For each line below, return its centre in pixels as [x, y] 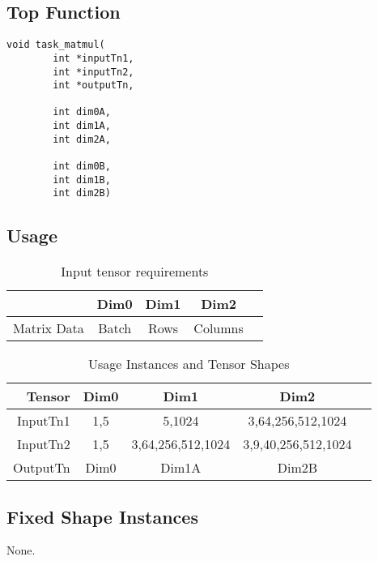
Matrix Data [49, 328]
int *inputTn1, [93, 58]
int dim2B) [82, 193]
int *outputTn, [93, 86]
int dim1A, [82, 126]
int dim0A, [82, 112]
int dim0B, [82, 167]
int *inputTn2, [93, 72]
